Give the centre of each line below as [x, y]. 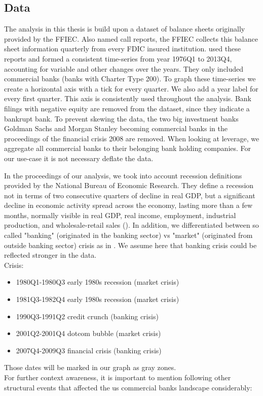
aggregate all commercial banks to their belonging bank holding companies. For [128, 148]
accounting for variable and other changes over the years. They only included [124, 68]
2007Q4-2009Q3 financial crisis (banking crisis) [89, 350]
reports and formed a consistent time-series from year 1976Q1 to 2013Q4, [118, 58]
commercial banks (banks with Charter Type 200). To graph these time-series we [130, 79]
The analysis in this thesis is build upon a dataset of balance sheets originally [125, 29]
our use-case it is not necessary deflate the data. [79, 158]
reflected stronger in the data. [50, 255]
